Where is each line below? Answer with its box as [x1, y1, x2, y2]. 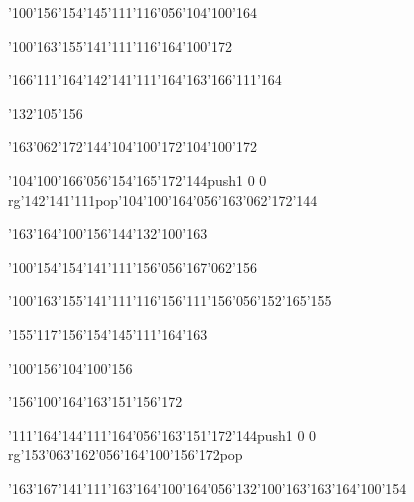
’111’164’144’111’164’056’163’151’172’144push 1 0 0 [8, 424, 317, 445]
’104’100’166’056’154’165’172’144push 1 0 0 [8, 169, 267, 190]
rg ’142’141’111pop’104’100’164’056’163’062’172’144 [8, 189, 318, 210]
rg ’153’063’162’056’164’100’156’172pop [8, 444, 243, 465]
